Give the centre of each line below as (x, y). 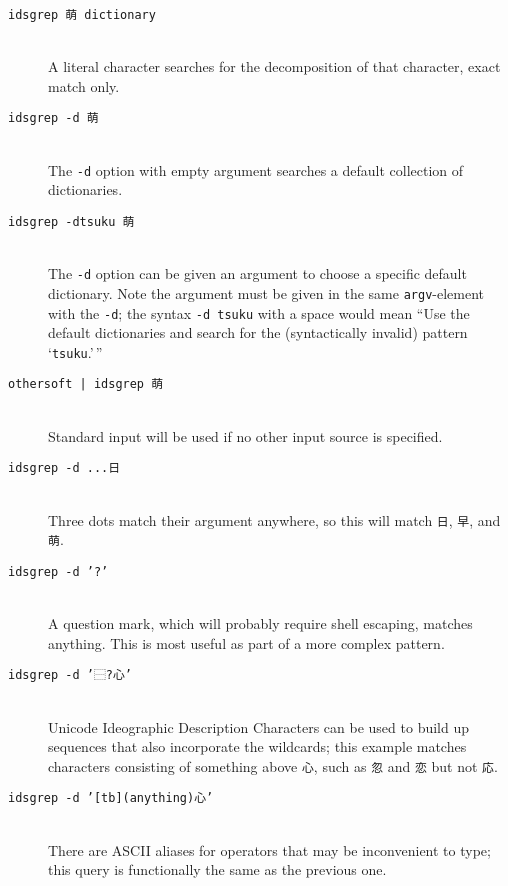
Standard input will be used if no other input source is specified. (245, 435)
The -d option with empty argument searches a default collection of (256, 169)
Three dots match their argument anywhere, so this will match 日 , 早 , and (274, 519)
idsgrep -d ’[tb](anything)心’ (111, 798)
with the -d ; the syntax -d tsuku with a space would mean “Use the (259, 312)
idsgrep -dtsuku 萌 (71, 221)
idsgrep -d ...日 (64, 468)
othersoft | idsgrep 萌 (86, 384)
